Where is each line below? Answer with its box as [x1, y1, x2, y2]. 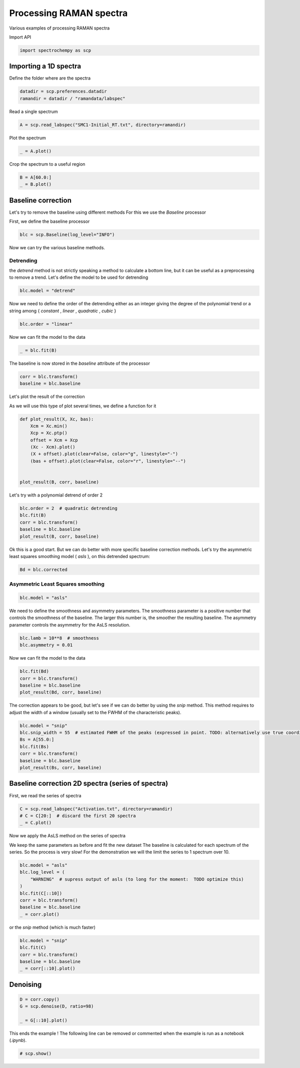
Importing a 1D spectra [9, 62, 81, 71]
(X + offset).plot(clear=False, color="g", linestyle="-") [30, 451, 178, 457]
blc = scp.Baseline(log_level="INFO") [19, 232, 115, 237]
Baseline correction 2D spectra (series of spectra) [9, 779, 168, 788]
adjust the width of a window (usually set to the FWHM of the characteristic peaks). [9, 709, 181, 715]
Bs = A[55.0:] [19, 737, 54, 743]
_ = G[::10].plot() [19, 1017, 67, 1023]
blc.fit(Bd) [19, 669, 49, 674]
